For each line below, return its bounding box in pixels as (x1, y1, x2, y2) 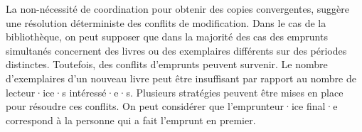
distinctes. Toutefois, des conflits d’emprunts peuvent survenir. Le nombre (6, 57, 328, 72)
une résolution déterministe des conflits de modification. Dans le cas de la (6, 15, 326, 30)
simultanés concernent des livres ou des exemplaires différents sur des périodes (6, 43, 347, 57)
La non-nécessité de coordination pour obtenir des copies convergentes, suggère (6, 1, 350, 16)
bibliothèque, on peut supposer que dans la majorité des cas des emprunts (6, 29, 328, 44)
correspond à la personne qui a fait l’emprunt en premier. (6, 112, 256, 127)
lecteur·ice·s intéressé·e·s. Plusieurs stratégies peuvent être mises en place (6, 84, 344, 99)
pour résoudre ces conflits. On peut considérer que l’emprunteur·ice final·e (6, 99, 338, 114)
